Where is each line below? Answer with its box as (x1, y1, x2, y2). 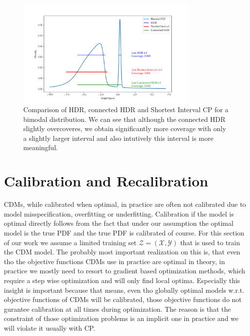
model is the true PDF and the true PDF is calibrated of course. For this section (4, 227, 245, 237)
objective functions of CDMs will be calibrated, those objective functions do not (4, 294, 242, 304)
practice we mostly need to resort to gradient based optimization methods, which (4, 266, 246, 276)
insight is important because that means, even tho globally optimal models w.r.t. (4, 285, 245, 295)
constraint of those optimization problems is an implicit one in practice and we (4, 313, 239, 323)
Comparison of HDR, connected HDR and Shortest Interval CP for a (23, 104, 229, 115)
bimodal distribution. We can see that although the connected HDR (23, 114, 226, 124)
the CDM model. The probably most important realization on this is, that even (4, 247, 240, 257)
